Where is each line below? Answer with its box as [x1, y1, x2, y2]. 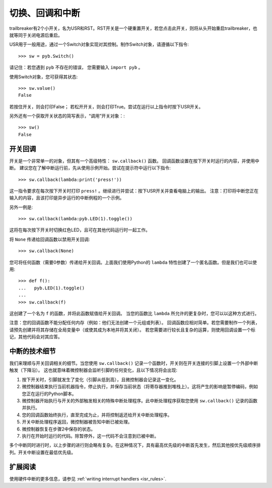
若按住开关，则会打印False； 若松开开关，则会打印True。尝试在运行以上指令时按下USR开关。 [9, 103, 203, 109]
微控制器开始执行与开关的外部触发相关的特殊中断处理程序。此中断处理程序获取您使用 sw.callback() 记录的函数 [22, 398, 258, 404]
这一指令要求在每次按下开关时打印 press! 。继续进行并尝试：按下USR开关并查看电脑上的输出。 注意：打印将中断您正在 [9, 188, 259, 194]
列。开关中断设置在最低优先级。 [9, 449, 76, 455]
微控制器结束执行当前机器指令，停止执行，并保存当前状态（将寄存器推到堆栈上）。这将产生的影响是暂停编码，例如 [22, 384, 258, 390]
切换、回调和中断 [9, 8, 81, 19]
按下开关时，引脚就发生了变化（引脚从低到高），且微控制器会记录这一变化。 [22, 376, 179, 383]
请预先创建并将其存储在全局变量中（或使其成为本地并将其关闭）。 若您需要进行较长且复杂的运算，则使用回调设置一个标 [9, 327, 255, 333]
